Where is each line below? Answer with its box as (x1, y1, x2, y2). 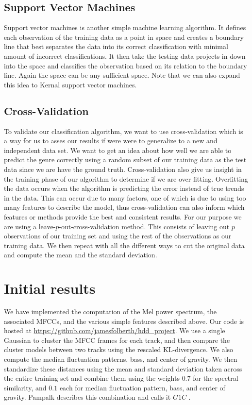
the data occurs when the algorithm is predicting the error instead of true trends (4, 183, 244, 193)
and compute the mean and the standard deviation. (4, 250, 157, 260)
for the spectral (193, 373, 238, 383)
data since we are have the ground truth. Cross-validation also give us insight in (4, 164, 242, 174)
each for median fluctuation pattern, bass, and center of (59, 382, 225, 392)
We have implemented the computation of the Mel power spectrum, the (4, 306, 217, 316)
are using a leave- (4, 221, 56, 231)
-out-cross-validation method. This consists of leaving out (59, 221, 230, 231)
